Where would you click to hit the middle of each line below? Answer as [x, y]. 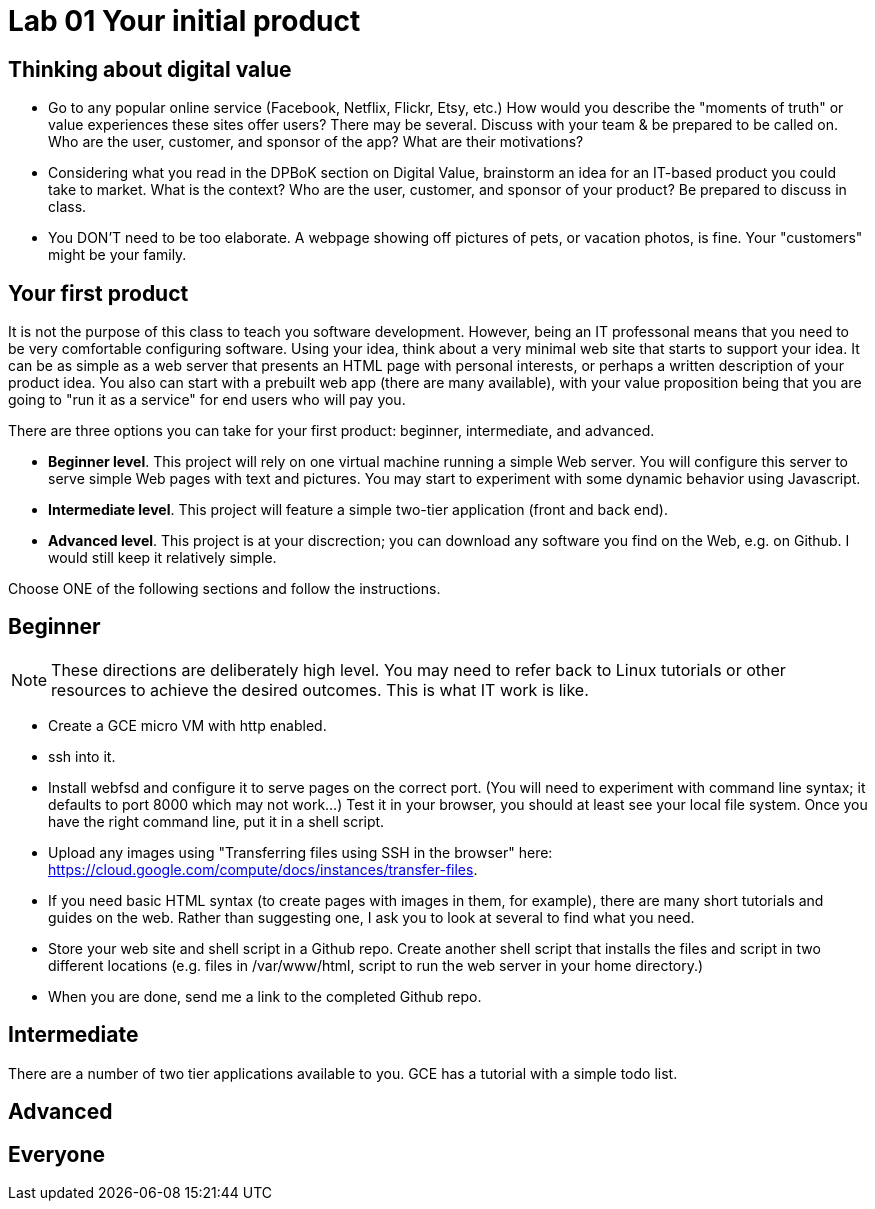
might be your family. [117, 255]
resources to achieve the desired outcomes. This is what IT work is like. [320, 689]
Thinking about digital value [150, 69]
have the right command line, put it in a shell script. [216, 821]
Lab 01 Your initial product [184, 21]
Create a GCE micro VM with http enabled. [187, 725]
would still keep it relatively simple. [162, 558]
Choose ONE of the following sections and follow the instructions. [224, 589]
